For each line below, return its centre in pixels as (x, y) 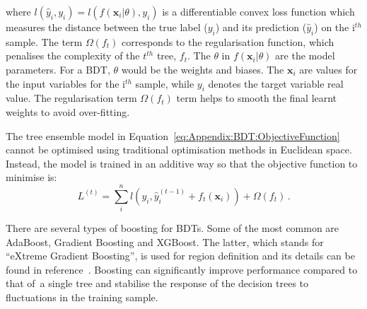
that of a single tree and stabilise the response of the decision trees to (157, 283)
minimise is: (31, 177)
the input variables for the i (65, 83)
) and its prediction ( (261, 27)
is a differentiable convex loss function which (258, 11)
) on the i (334, 27)
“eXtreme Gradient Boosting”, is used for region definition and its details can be (180, 256)
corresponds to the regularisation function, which (228, 41)
